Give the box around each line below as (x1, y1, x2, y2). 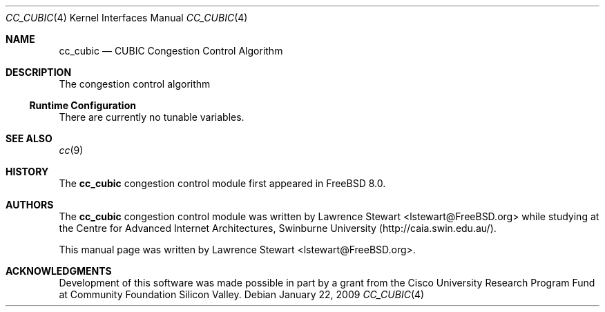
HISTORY (6, 166, 49, 177)
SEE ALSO (6, 133, 52, 144)
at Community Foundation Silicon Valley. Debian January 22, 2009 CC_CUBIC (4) (59, 289, 425, 300)
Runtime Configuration (29, 99, 136, 111)
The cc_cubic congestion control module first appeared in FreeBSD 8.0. (59, 177, 386, 189)
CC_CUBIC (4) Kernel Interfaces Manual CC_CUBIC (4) (6, 12, 248, 23)
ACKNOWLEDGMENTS (6, 265, 112, 277)
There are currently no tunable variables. (59, 111, 244, 123)
